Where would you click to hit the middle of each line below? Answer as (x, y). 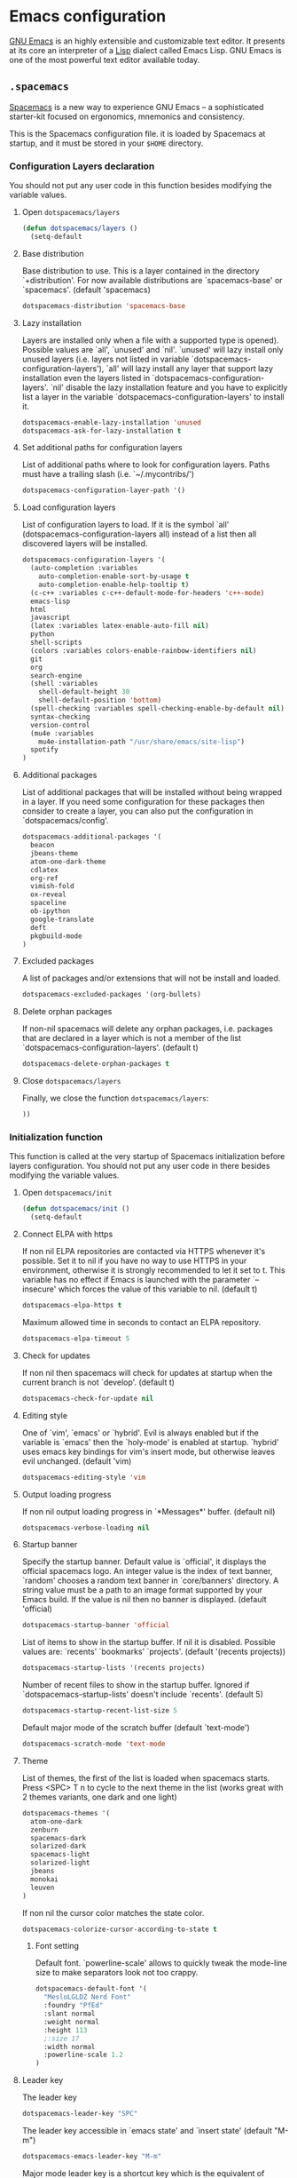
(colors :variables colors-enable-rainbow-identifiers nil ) (144, 650)
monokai (45, 1879)
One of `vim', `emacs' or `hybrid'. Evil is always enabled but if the (140, 1433)
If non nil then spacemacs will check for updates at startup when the (147, 1372)
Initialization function (56, 1137)
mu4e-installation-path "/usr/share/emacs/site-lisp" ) (142, 742)
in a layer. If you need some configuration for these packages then (143, 802)
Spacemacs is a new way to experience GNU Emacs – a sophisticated (137, 107)
